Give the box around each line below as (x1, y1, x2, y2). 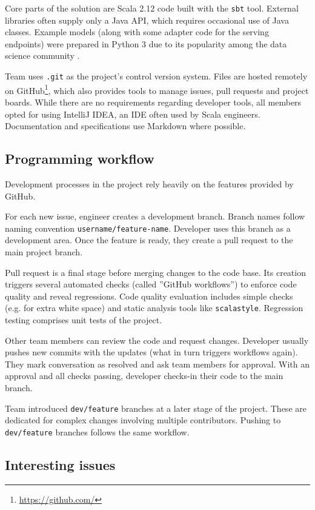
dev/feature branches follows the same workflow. (5, 425, 190, 438)
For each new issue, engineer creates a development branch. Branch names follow (5, 210, 305, 223)
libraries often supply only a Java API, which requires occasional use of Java (5, 13, 289, 26)
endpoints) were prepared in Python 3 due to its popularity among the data (5, 37, 287, 50)
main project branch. (5, 245, 83, 258)
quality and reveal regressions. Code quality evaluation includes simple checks (5, 289, 293, 302)
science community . (5, 49, 80, 62)
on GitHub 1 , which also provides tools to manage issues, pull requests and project (5, 82, 309, 96)
